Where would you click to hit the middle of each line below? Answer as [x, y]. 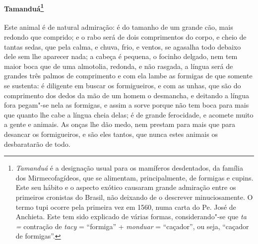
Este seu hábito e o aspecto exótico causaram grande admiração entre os [126, 187]
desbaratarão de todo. [37, 144]
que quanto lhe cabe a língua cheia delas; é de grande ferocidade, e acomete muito [129, 114]
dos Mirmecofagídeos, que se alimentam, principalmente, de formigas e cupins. [134, 177]
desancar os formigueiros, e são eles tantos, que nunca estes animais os [111, 134]
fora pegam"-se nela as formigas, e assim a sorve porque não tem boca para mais [127, 105]
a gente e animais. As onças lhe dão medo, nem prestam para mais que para [120, 124]
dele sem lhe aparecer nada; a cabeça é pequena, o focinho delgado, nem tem [121, 56]
